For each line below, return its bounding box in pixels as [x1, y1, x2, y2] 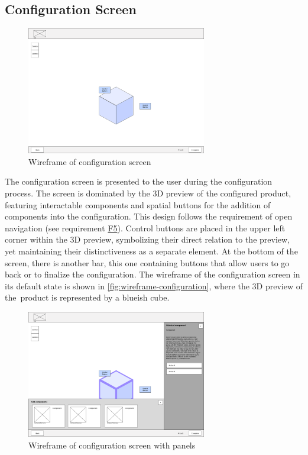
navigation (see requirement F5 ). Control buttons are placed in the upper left [5, 221, 286, 234]
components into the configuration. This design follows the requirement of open [5, 210, 293, 222]
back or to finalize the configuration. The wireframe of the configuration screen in [5, 268, 300, 280]
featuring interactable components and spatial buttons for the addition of [5, 198, 271, 211]
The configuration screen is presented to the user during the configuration [5, 175, 273, 188]
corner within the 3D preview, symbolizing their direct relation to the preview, [5, 233, 290, 246]
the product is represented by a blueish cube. [5, 291, 170, 304]
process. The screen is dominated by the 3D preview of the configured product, [5, 186, 291, 199]
